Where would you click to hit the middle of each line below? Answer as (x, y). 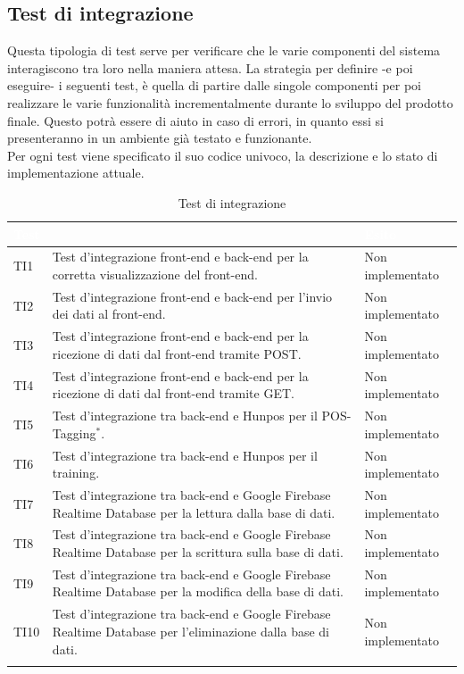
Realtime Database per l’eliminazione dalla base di (191, 631)
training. (76, 473)
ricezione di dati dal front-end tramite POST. (177, 353)
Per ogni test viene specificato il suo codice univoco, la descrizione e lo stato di (223, 155)
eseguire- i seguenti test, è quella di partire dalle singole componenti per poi (215, 85)
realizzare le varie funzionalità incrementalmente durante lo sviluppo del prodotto (230, 102)
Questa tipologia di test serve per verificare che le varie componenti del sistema (224, 50)
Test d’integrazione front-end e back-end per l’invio (192, 296)
